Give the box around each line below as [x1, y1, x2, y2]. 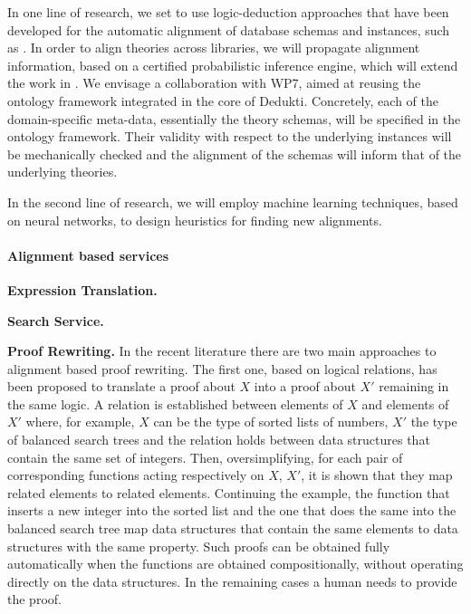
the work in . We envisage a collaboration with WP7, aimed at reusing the [7, 73, 421, 92]
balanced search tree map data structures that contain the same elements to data [7, 519, 458, 538]
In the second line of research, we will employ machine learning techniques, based [7, 192, 458, 211]
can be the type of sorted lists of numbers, [153, 412, 389, 431]
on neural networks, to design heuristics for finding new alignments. [7, 210, 382, 229]
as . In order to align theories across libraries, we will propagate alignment [7, 38, 420, 57]
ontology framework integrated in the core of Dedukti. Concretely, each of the [7, 91, 438, 110]
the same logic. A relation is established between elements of [7, 394, 343, 413]
